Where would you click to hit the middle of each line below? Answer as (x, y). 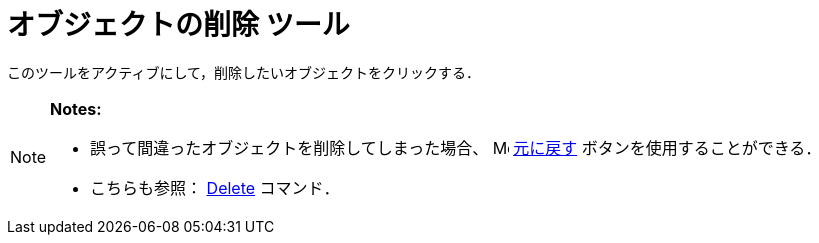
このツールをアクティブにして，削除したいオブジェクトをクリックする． (244, 72)
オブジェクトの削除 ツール (178, 25)
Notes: (76, 108)
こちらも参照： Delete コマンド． (215, 187)
